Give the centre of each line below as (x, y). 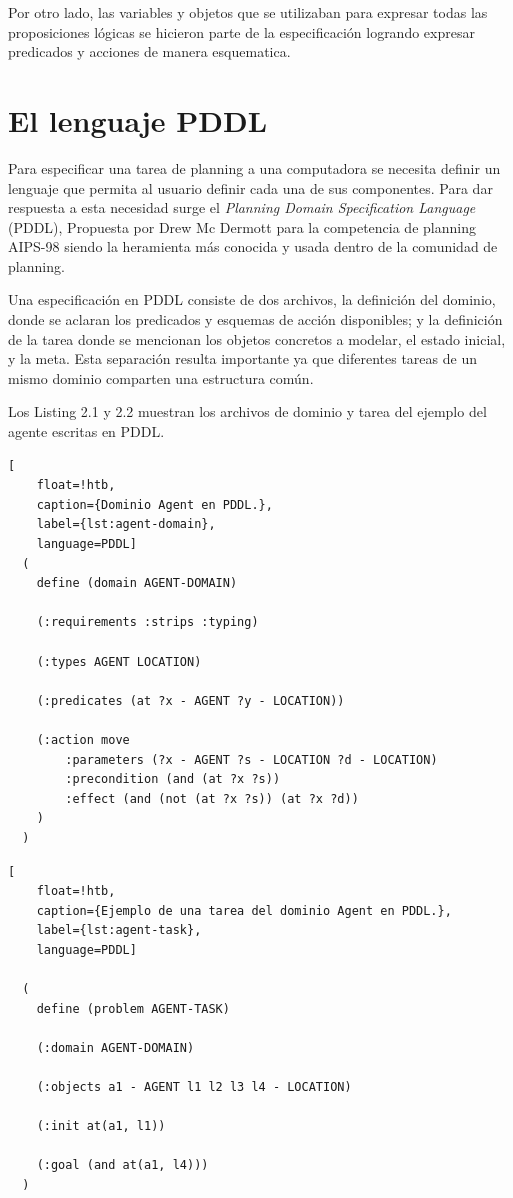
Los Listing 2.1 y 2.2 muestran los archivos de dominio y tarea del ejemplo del (247, 411)
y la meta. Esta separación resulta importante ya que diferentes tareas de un (242, 358)
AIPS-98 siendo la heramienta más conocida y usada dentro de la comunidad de (253, 246)
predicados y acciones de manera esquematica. (149, 51)
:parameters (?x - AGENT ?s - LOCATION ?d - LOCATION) (251, 759)
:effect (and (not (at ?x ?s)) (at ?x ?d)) (212, 798)
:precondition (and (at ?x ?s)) (173, 779)
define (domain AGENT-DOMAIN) (137, 583)
